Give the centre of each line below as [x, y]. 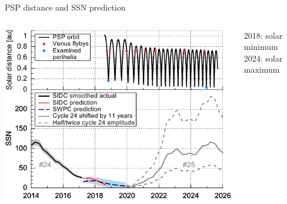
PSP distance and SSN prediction [65, 7]
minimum [261, 47]
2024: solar [263, 58]
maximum [262, 69]
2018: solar [263, 35]
